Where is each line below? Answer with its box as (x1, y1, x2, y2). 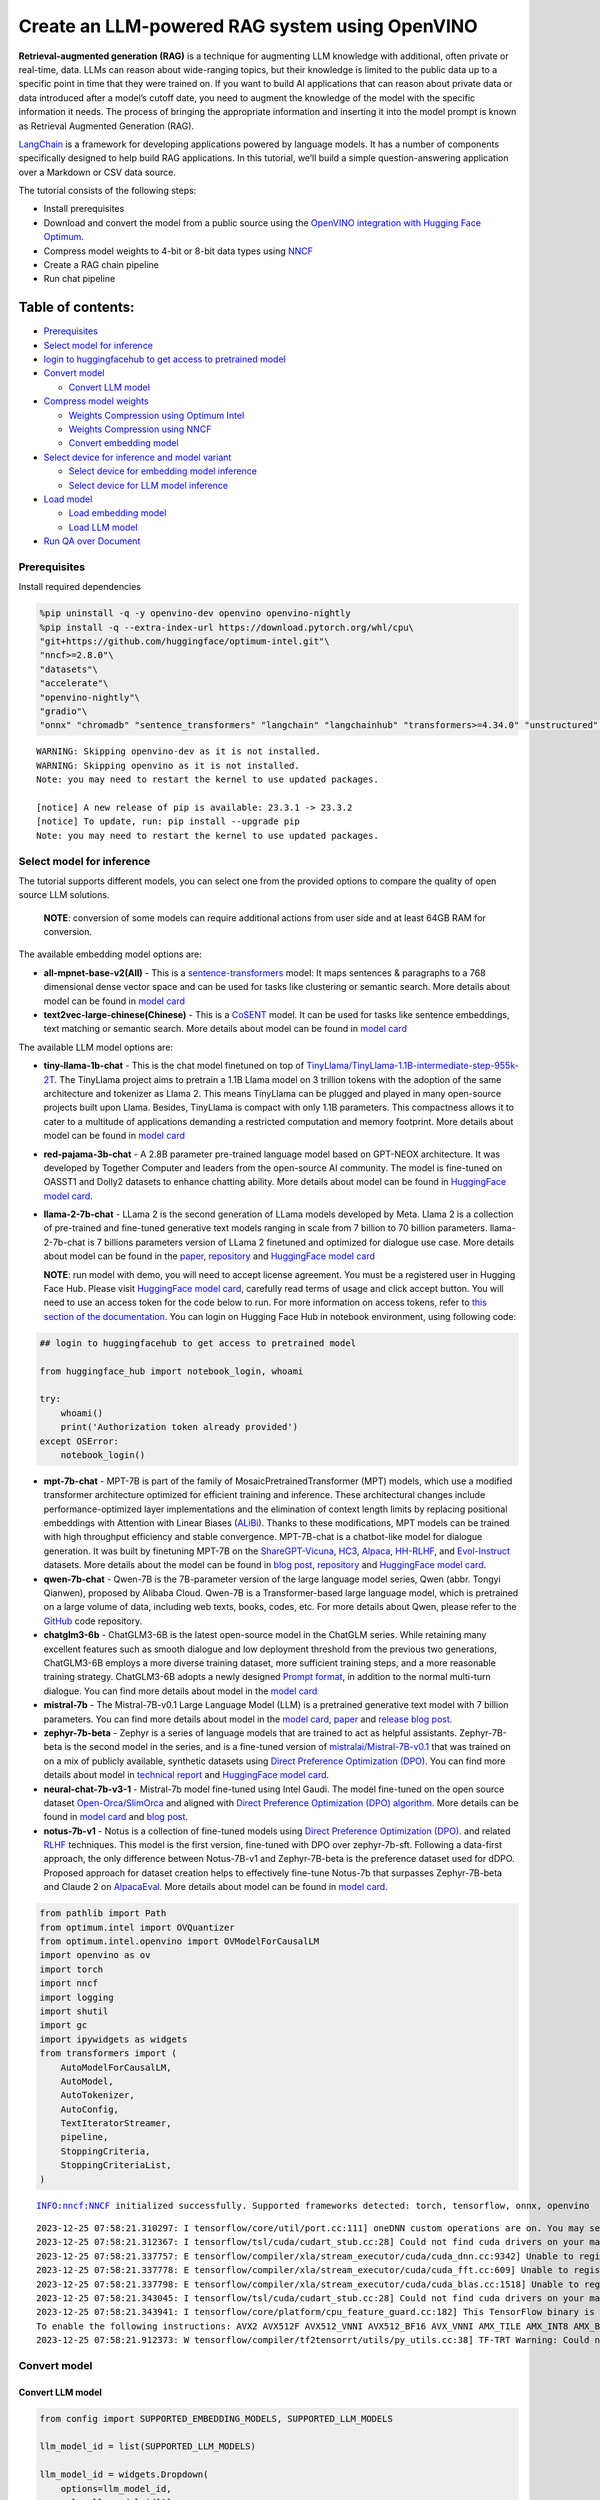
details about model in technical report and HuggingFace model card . (43, 1769, 330, 1781)
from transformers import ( (39, 2048, 177, 2059)
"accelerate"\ (39, 678, 109, 689)
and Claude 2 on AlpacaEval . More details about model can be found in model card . (43, 1881, 389, 1893)
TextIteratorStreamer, (60, 2118, 172, 2129)
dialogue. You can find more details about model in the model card (43, 1685, 318, 1697)
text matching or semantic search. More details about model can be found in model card (43, 1023, 407, 1035)
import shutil (39, 2005, 109, 2017)
